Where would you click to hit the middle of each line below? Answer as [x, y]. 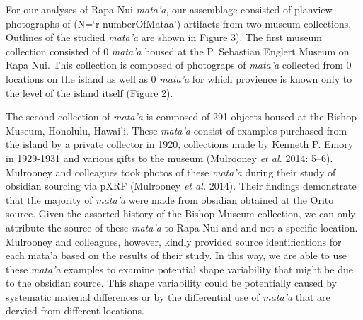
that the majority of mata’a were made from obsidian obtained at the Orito [170, 199]
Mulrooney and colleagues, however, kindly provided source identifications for [174, 241]
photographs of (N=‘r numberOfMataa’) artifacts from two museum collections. [179, 23]
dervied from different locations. [75, 310]
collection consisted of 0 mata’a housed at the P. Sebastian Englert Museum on [178, 51]
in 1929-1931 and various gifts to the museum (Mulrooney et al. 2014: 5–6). [169, 158]
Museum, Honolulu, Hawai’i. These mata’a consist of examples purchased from [177, 130]
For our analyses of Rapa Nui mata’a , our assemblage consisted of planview [169, 9]
